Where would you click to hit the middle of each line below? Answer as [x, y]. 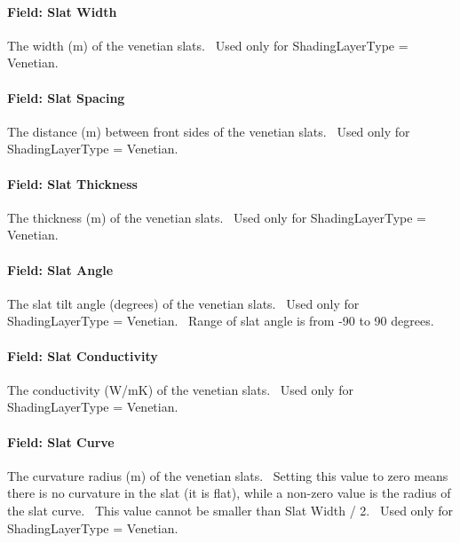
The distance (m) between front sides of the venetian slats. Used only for [209, 131]
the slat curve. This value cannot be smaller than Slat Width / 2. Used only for [230, 510]
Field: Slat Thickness [72, 183]
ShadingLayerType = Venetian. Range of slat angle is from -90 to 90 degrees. [221, 321]
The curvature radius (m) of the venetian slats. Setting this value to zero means [228, 475]
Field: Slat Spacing [66, 97]
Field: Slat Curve [61, 441]
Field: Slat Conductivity [83, 355]
